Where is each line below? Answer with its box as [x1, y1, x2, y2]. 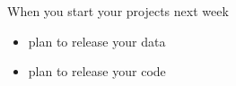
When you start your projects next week [7, 2, 229, 20]
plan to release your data [28, 31, 166, 50]
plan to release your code [28, 62, 166, 81]
